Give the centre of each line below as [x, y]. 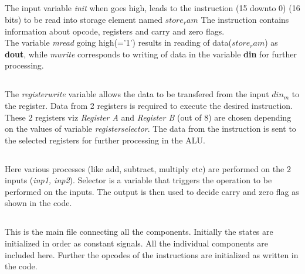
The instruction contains [245, 19]
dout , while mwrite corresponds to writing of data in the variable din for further [151, 54]
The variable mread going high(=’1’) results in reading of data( [118, 42]
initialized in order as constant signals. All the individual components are [136, 243]
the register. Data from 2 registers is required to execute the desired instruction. [149, 105]
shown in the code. [38, 203]
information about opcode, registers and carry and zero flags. [115, 31]
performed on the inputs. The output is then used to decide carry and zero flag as [152, 191]
